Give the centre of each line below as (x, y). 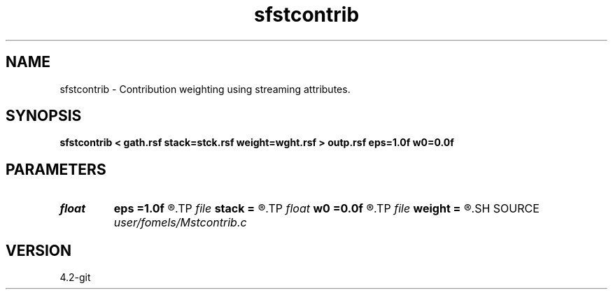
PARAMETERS (56, 169)
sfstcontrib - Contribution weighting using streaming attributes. (205, 89)
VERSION (39, 250)
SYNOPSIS (44, 116)
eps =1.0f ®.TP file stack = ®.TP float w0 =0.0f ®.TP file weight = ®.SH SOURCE (326, 209)
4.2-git (75, 278)
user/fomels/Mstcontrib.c (180, 223)
